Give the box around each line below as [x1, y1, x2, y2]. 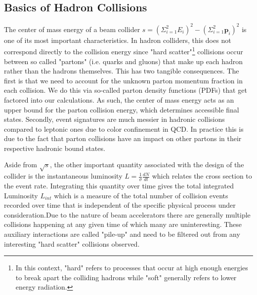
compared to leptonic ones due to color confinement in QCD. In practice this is [4, 123, 244, 134]
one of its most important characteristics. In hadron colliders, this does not [4, 35, 231, 45]
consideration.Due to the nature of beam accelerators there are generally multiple [4, 209, 251, 220]
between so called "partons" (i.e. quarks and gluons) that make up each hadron [4, 56, 243, 66]
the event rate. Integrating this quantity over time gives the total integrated [4, 181, 234, 191]
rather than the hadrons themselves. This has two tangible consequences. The [4, 66, 239, 76]
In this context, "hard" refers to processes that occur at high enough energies [15, 262, 248, 273]
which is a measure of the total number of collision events [54, 190, 228, 200]
